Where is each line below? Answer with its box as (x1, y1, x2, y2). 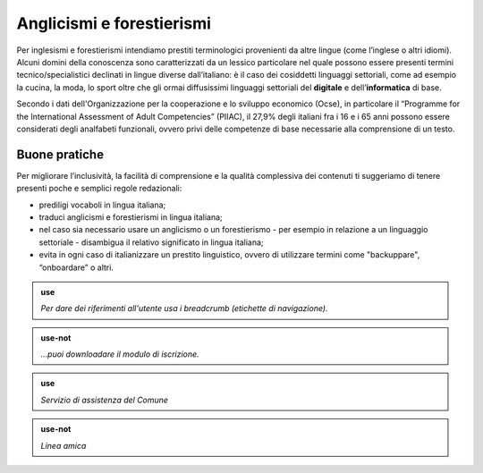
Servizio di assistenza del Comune (40, 394, 169, 405)
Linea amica (40, 440, 87, 451)
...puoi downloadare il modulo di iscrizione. (40, 349, 200, 359)
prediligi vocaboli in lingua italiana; (38, 199, 166, 210)
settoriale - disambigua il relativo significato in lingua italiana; (38, 237, 264, 248)
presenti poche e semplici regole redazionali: (16, 183, 182, 194)
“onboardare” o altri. (38, 262, 114, 273)
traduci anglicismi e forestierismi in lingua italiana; (38, 211, 223, 223)
